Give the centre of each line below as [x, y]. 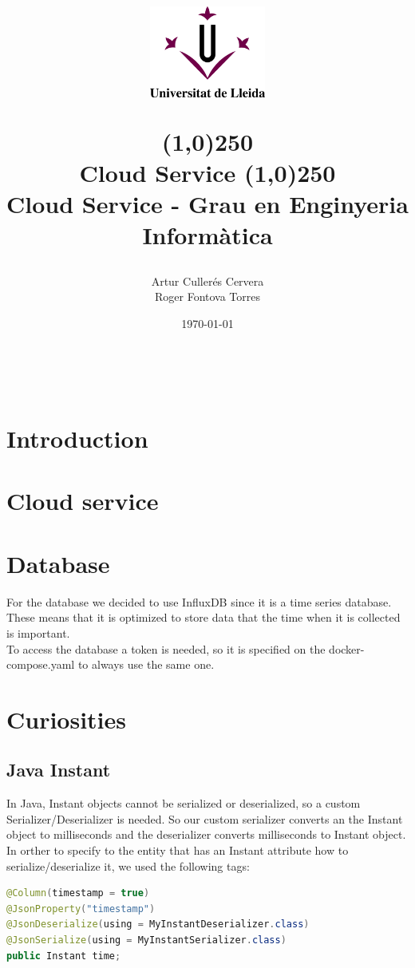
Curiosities [67, 719]
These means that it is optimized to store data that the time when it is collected [204, 617]
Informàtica [207, 235]
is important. [38, 632]
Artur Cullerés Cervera [207, 281]
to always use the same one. [146, 664]
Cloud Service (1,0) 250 [207, 172]
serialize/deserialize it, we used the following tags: [128, 865]
